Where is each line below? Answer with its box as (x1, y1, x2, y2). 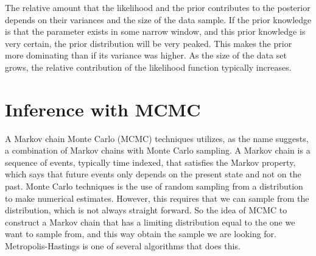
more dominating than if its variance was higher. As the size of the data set (5, 49, 287, 62)
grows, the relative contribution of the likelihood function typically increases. (5, 60, 292, 73)
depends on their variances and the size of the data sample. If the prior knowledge (5, 13, 312, 26)
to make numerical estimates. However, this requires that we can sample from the (5, 191, 309, 204)
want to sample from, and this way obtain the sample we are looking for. (5, 227, 276, 240)
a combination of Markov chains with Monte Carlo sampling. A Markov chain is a (5, 144, 311, 157)
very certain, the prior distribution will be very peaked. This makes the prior (5, 37, 292, 49)
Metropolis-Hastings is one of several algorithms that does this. (5, 240, 241, 252)
